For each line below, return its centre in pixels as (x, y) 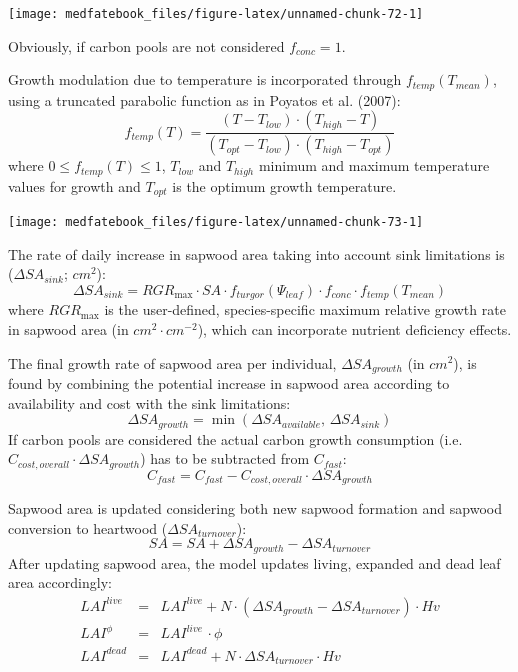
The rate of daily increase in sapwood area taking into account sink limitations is (256, 253)
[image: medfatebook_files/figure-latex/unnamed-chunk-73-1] (216, 222)
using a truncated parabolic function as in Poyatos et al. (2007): (204, 99)
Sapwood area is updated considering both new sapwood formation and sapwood (255, 508)
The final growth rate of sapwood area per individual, (172, 362)
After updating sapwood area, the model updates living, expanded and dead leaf (254, 562)
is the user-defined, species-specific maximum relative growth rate (305, 309)
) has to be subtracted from (225, 458)
